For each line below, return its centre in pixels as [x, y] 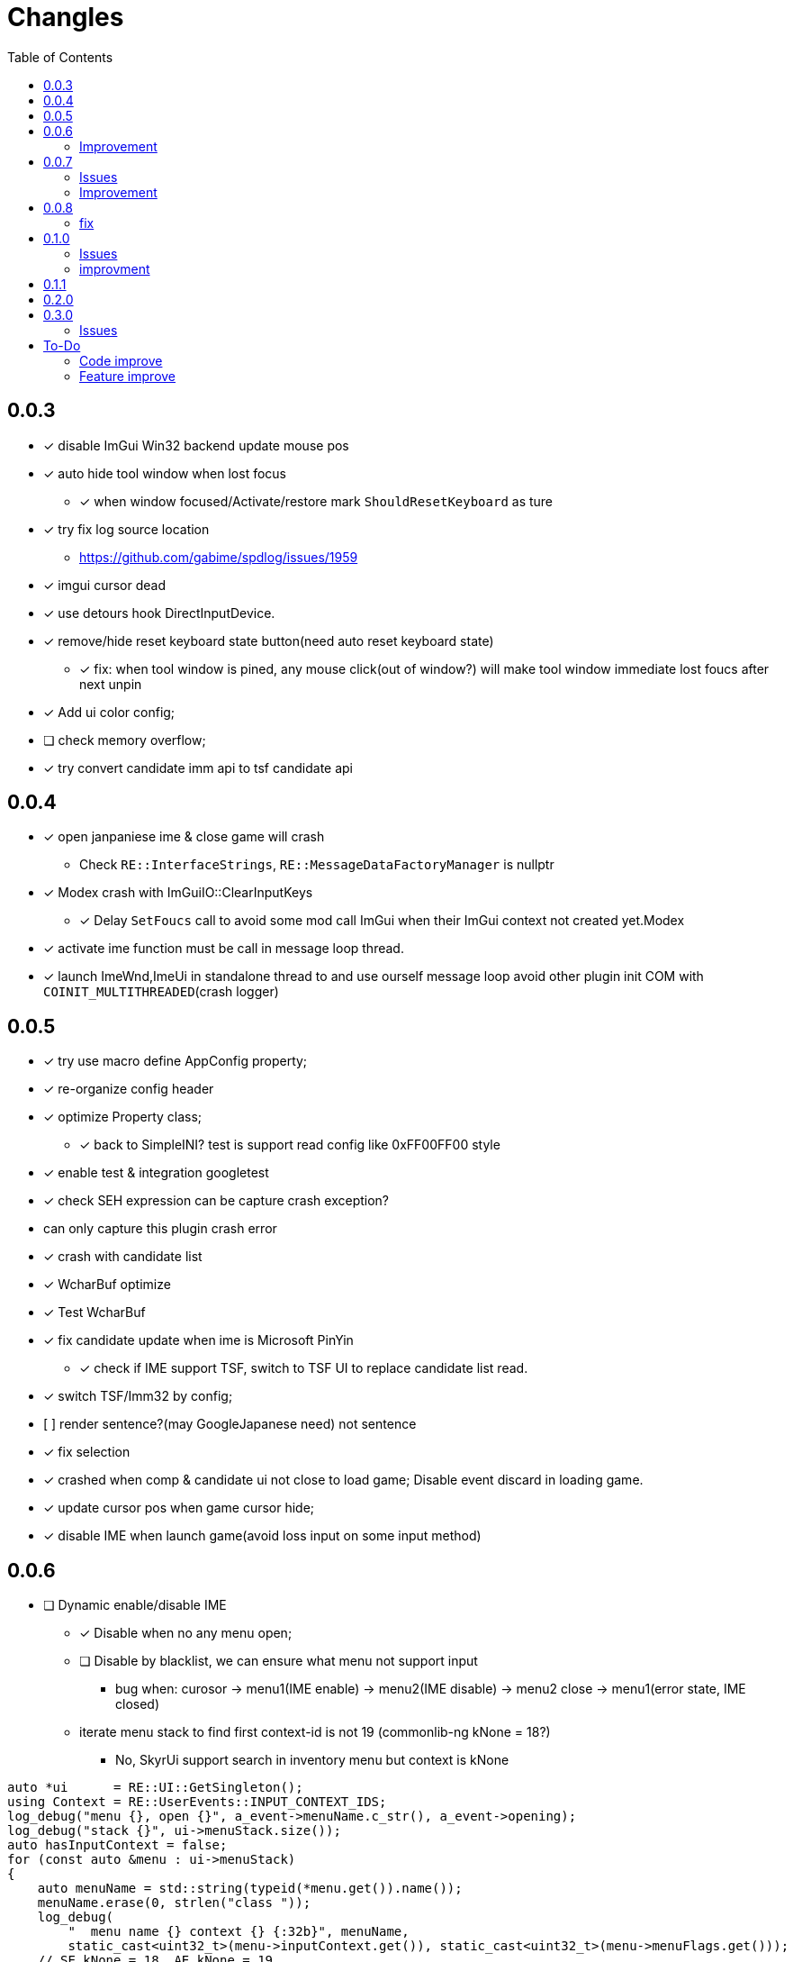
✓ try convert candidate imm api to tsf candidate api [198, 768]
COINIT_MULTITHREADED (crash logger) [161, 992]
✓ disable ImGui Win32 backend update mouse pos [196, 445]
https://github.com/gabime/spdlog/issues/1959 [219, 557]
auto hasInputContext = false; [117, 1845]
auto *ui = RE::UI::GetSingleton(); [155, 1788]
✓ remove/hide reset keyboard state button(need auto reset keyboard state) [269, 640]
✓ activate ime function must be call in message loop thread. [224, 949]
